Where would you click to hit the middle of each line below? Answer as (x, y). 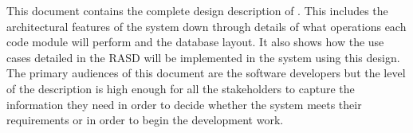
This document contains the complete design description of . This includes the (197, 10)
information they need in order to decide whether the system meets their (184, 104)
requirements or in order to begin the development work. (145, 120)
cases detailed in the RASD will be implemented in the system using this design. (203, 57)
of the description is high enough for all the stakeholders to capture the (181, 88)
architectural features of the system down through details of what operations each (206, 26)
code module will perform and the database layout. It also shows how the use (195, 42)
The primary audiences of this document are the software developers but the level (206, 73)
